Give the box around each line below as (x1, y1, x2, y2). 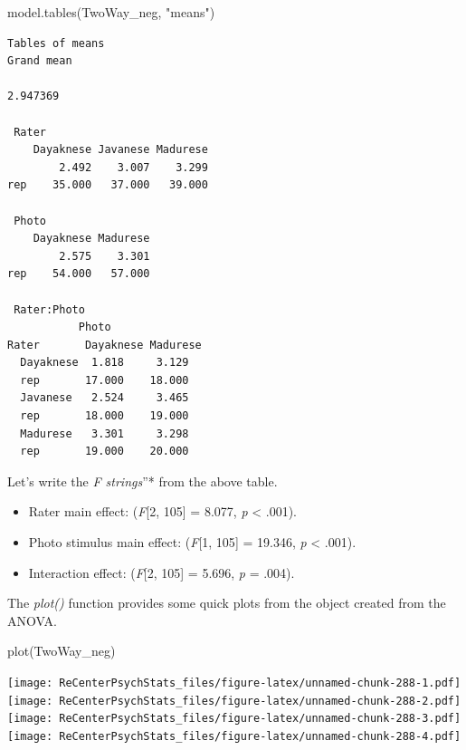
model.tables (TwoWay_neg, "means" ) (7, 3, 215, 21)
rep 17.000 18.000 (20, 373, 189, 387)
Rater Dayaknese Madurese (7, 338, 202, 351)
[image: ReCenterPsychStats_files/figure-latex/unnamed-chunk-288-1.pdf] (7, 677, 461, 689)
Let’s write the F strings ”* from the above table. (7, 471, 278, 490)
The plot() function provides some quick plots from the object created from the (7, 593, 446, 612)
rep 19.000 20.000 (20, 445, 189, 458)
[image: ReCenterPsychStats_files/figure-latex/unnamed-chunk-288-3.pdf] (7, 712, 461, 726)
